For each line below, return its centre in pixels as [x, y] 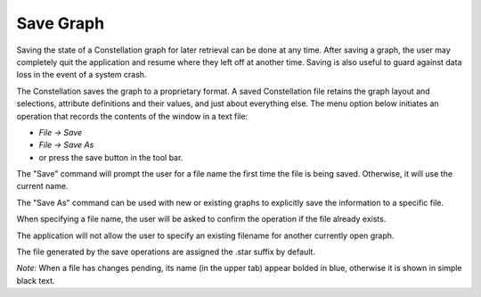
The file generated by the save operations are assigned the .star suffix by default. [166, 252]
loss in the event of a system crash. [82, 75]
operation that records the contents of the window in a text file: [132, 116]
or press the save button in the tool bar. [111, 157]
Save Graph [61, 23]
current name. [42, 186]
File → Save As [66, 145]
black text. [36, 280]
